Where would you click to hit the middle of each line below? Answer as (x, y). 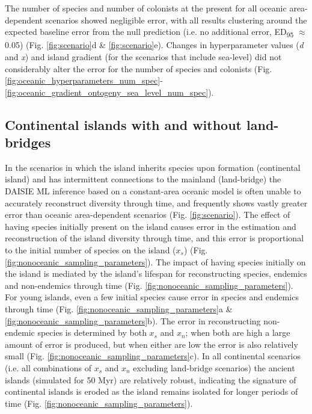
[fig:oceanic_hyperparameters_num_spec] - (84, 80)
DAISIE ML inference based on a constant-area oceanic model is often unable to (153, 191)
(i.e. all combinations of (48, 367)
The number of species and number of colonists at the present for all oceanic (146, 8)
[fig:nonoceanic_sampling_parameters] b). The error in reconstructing (133, 320)
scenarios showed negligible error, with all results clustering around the (176, 20)
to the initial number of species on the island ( (90, 250)
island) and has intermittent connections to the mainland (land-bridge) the (143, 179)
